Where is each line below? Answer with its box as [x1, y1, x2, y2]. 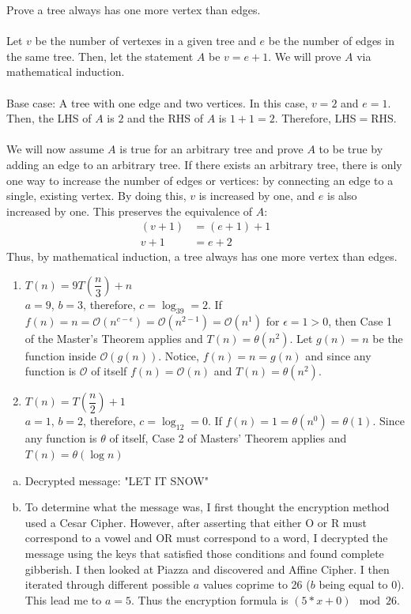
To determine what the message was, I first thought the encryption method [25, 499, 390, 515]
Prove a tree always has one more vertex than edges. [6, 2, 261, 17]
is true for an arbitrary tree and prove [119, 141, 304, 157]
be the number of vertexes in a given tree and [35, 32, 256, 49]
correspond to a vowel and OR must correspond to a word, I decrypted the [25, 529, 388, 546]
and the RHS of [127, 110, 203, 126]
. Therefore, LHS [274, 110, 356, 126]
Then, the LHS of [6, 110, 92, 126]
